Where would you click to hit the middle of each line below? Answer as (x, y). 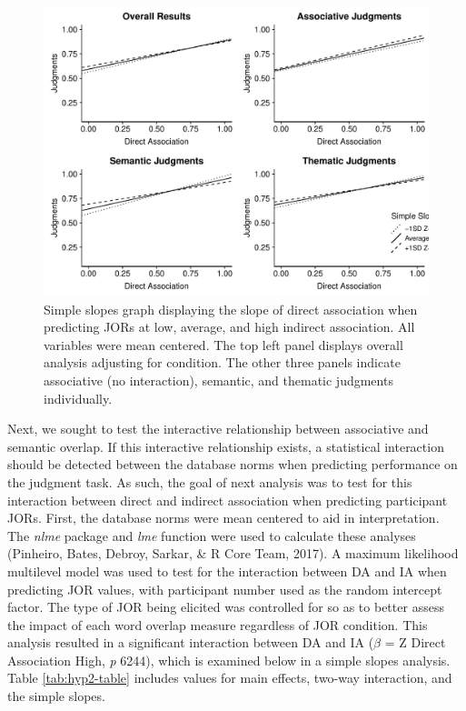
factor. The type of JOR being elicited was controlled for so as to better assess (226, 607)
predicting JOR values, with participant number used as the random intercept (225, 589)
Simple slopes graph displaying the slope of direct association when (231, 309)
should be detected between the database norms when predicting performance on (233, 464)
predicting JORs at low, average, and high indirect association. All (229, 327)
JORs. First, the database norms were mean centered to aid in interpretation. (223, 518)
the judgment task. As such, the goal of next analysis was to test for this (210, 481)
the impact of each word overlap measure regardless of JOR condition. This (218, 624)
